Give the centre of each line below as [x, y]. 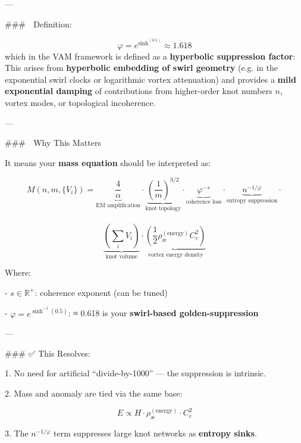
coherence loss [204, 202]
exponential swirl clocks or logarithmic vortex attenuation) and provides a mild [150, 79]
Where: [18, 272]
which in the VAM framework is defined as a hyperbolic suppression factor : [150, 56]
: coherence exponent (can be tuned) [101, 292]
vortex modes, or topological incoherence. [80, 102]
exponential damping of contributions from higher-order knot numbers [139, 91]
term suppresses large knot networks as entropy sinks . [155, 433]
